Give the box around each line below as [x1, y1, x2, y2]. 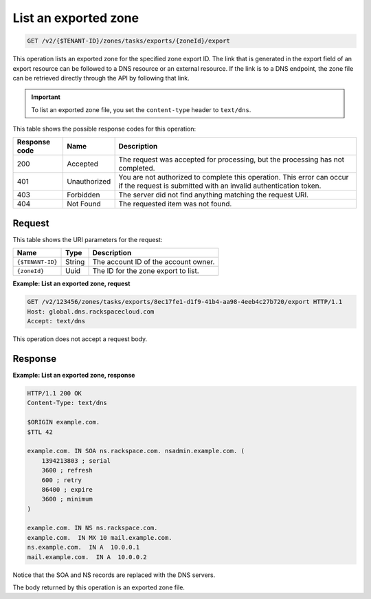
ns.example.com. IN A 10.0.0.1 [27, 543, 140, 552]
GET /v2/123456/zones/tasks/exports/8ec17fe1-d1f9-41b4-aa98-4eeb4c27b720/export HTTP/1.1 [27, 298, 343, 306]
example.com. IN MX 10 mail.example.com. [27, 534, 172, 541]
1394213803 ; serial [41, 457, 111, 464]
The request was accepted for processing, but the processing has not [118, 155, 345, 164]
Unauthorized [66, 177, 111, 186]
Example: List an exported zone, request [12, 279, 131, 288]
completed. [118, 164, 155, 173]
